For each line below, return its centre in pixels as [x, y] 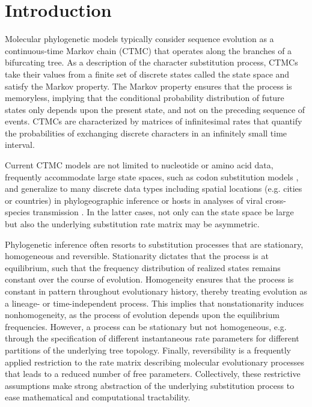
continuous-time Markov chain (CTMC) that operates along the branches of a [148, 50]
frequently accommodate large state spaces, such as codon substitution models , [152, 176]
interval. [20, 145]
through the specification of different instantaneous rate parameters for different [152, 338]
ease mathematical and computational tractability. [98, 397]
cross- [276, 200]
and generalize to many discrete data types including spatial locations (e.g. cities [154, 188]
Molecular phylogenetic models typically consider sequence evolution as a [139, 39]
